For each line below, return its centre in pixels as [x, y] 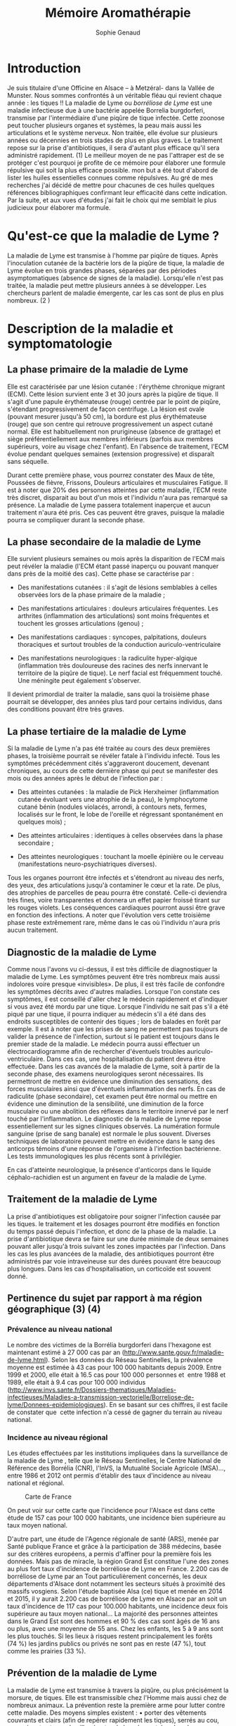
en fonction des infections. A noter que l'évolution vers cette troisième [109, 915]
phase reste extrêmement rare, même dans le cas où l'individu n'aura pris [114, 923]
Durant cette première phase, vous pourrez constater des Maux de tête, [111, 475]
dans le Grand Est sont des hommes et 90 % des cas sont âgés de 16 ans [113, 1621]
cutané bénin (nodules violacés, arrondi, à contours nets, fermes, [112, 807]
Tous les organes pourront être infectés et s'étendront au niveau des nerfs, [116, 878]
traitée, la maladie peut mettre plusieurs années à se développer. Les [107, 285]
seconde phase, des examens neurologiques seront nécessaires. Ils [105, 1074]
